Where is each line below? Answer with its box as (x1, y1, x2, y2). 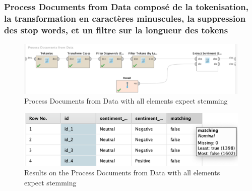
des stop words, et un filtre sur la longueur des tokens (4, 23, 228, 36)
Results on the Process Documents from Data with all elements (24, 167, 220, 178)
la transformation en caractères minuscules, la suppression (4, 12, 246, 24)
